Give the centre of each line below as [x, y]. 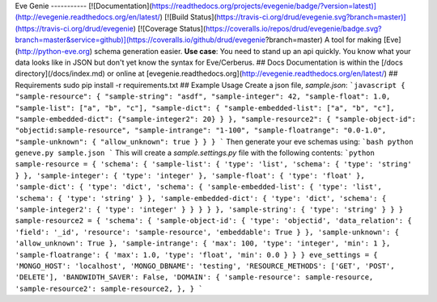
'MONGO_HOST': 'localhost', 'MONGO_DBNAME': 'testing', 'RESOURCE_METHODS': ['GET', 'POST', [205, 266]
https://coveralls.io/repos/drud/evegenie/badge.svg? [293, 28]
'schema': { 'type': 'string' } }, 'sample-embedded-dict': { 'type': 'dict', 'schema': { [201, 198]
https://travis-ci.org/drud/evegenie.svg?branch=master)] [311, 17]
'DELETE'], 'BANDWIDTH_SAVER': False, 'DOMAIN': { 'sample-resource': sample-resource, [194, 277]
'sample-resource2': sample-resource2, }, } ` [109, 288]
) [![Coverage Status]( [170, 28]
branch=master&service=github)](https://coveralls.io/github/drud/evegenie [140, 40]
